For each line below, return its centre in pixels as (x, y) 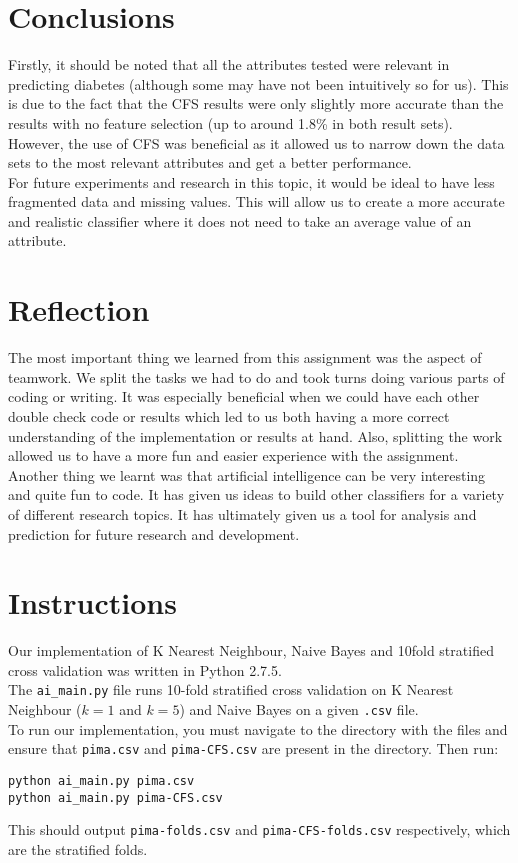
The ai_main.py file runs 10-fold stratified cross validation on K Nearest (231, 689)
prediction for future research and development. (154, 533)
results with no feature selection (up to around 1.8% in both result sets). (230, 122)
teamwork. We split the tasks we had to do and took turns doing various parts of (256, 376)
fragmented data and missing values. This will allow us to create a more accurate (256, 201)
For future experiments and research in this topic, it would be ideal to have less (251, 181)
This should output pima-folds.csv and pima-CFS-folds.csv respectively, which (259, 829)
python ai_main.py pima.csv (101, 781)
